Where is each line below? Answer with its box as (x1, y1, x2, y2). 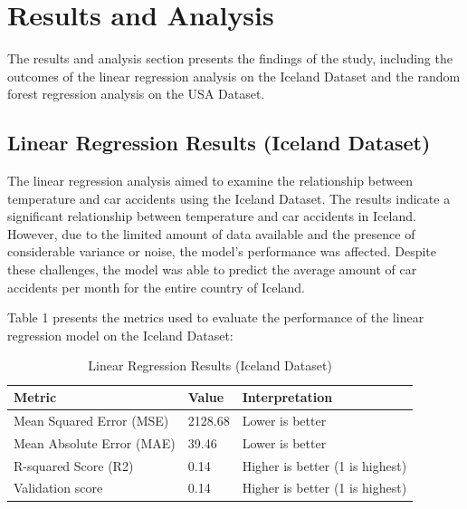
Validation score (14, 478, 103, 497)
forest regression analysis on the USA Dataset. (7, 84, 265, 103)
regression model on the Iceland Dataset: (7, 325, 233, 344)
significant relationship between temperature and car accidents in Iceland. (7, 206, 416, 226)
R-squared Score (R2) (14, 456, 134, 475)
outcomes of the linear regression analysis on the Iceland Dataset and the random (7, 66, 461, 85)
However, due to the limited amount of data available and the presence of (7, 224, 415, 243)
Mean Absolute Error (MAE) (14, 433, 176, 452)
